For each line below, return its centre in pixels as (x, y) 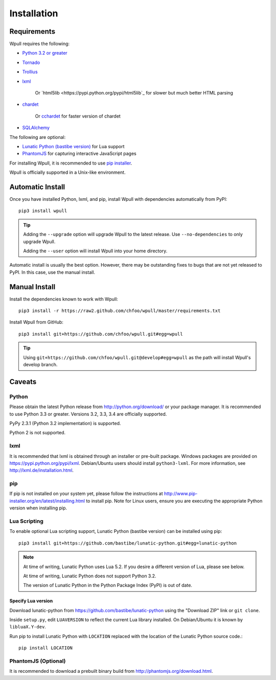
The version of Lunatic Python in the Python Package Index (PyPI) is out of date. (108, 585)
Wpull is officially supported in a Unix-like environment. (67, 172)
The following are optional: (38, 137)
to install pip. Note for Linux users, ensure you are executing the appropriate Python (174, 501)
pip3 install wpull (43, 211)
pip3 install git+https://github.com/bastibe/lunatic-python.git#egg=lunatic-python (128, 543)
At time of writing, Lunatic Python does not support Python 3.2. (90, 576)
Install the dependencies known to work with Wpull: (64, 299)
